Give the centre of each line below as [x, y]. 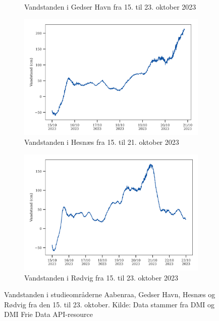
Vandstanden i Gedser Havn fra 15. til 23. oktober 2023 [110, 7]
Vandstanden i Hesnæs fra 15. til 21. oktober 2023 [102, 142]
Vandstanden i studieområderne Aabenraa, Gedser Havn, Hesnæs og [110, 294]
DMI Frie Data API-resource [48, 314]
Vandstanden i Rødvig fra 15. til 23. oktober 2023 [101, 277]
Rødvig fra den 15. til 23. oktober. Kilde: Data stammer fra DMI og [109, 304]
